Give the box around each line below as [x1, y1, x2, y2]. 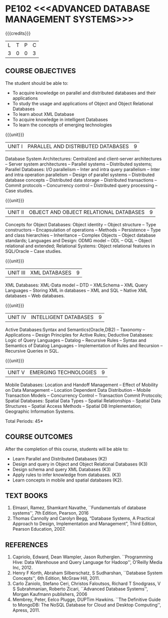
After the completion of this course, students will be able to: [5, 446, 129, 452]
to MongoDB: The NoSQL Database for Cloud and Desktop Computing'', [12, 602, 161, 608]
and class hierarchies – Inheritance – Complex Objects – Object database [5, 232, 156, 238]
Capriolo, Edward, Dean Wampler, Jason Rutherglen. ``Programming [12, 554, 153, 560]
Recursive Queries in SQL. [5, 348, 59, 354]
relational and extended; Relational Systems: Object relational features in [5, 243, 155, 249]
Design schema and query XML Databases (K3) [12, 466, 111, 472]
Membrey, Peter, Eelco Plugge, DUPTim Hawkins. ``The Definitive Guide [12, 596, 161, 602]
